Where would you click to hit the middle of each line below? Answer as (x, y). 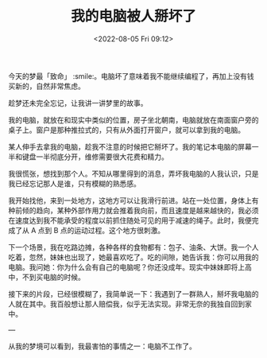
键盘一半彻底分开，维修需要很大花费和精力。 (95, 157)
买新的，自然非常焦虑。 (46, 86)
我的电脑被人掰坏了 (133, 16)
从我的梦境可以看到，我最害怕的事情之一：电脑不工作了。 (102, 346)
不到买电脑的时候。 (53, 277)
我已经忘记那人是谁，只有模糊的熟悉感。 (74, 183)
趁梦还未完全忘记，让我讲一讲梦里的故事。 (78, 103)
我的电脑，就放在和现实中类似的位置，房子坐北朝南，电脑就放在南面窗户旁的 (133, 119)
